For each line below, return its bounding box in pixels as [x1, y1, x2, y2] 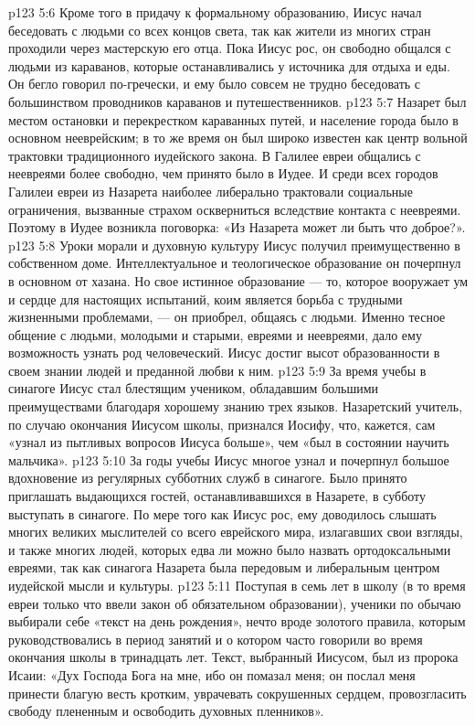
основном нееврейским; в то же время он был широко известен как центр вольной [8, 128, 468, 147]
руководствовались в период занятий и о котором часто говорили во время [8, 629, 423, 648]
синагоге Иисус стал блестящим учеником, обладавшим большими [8, 379, 379, 398]
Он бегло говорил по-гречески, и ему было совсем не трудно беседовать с [8, 74, 421, 93]
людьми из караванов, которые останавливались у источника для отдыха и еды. [8, 56, 450, 75]
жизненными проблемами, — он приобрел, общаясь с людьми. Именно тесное [8, 307, 446, 326]
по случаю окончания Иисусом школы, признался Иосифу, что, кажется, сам [8, 414, 436, 433]
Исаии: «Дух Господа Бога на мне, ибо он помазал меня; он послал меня [8, 665, 416, 684]
